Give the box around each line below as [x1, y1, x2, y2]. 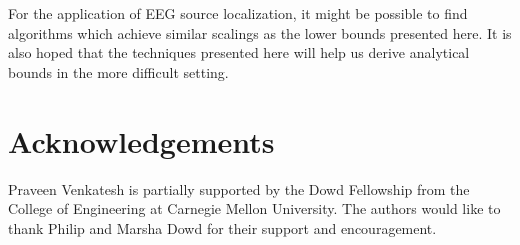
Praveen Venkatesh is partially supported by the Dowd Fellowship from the [8, 178, 470, 199]
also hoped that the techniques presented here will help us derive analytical [8, 42, 470, 63]
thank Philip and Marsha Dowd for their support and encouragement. [8, 217, 437, 238]
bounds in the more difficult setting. [8, 61, 229, 82]
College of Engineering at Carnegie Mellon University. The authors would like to [8, 198, 501, 219]
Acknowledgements [8, 120, 275, 161]
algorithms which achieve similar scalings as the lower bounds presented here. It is [8, 22, 512, 43]
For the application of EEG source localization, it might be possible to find [8, 3, 468, 23]
